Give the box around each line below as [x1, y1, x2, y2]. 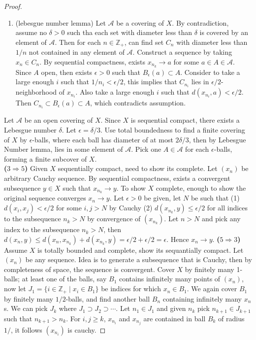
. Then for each [55, 36, 101, 47]
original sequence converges [4, 193, 86, 203]
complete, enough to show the [156, 182, 246, 193]
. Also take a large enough [75, 87, 155, 97]
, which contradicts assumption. [90, 98, 186, 108]
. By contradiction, [172, 17, 229, 28]
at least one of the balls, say [22, 273, 107, 284]
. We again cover [187, 283, 237, 294]
